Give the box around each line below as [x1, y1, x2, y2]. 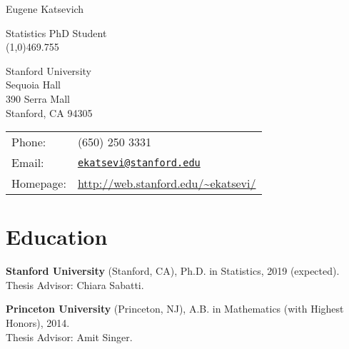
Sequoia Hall [6, 77, 61, 92]
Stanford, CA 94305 [6, 105, 93, 120]
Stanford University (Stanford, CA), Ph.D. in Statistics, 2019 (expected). [6, 263, 340, 278]
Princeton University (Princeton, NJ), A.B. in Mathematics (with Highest [6, 301, 344, 316]
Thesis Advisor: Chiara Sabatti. [6, 277, 144, 292]
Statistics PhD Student [6, 25, 107, 40]
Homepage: [11, 175, 66, 192]
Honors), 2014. [6, 315, 70, 330]
